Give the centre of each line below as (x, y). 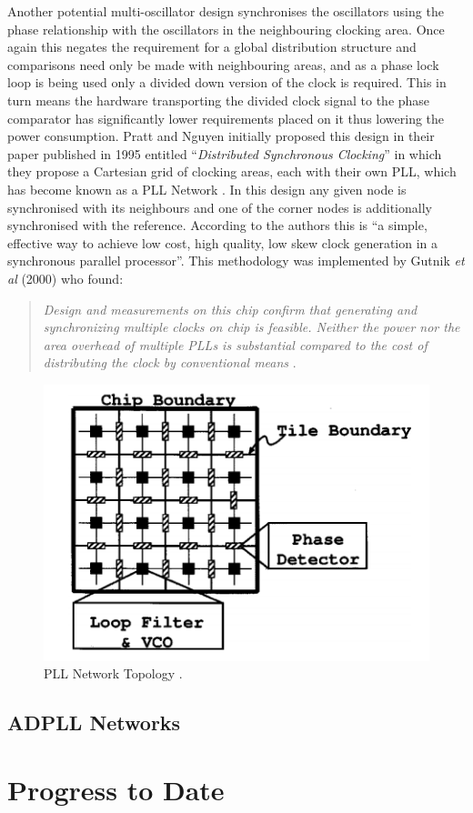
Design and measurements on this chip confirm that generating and (230, 309)
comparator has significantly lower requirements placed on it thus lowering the (226, 118)
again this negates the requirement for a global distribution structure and (212, 47)
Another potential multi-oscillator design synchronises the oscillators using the (226, 11)
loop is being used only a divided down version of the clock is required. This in (227, 82)
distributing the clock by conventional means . (170, 362)
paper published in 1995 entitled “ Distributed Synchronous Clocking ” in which (225, 153)
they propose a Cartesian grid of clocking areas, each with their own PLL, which (232, 171)
